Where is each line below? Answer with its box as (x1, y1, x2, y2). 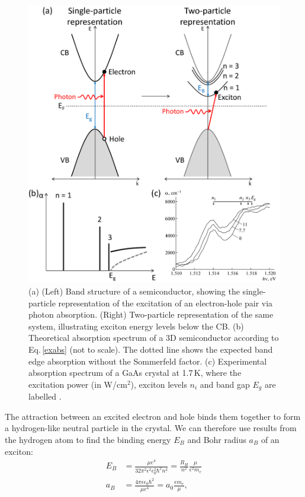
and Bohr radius (187, 433, 246, 445)
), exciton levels (130, 378, 187, 390)
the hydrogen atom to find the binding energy (5, 433, 171, 445)
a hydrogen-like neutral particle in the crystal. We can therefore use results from (5, 422, 297, 434)
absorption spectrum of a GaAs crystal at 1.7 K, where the (28, 366, 242, 379)
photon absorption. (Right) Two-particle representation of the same (28, 308, 274, 321)
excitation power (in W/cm (28, 378, 127, 390)
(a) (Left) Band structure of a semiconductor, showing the (28, 284, 240, 297)
